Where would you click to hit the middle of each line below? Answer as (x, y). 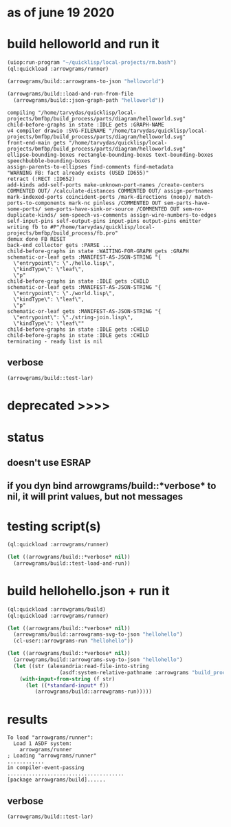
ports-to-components (37, 203)
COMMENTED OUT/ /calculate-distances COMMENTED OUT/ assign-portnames (110, 191)
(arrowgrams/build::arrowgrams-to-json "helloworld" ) (86, 81)
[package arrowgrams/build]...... (57, 780)
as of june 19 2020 (61, 13)
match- (204, 197)
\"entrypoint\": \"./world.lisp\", (64, 293)
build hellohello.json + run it (88, 591)
